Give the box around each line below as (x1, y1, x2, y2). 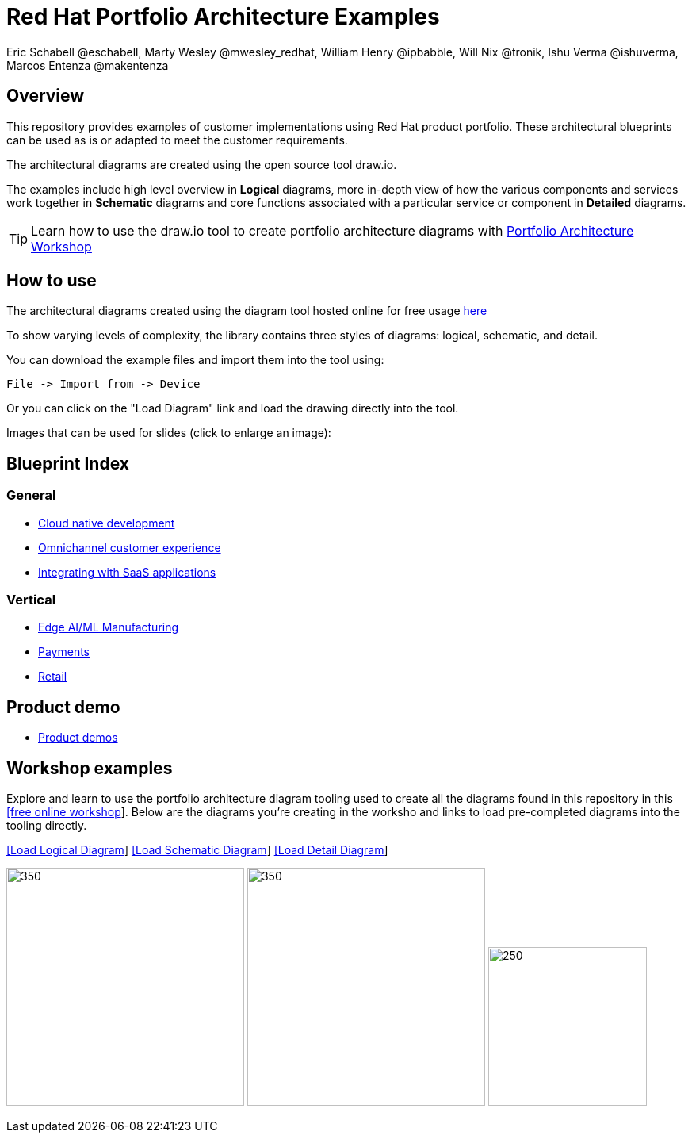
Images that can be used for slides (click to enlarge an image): (6, 426, 331, 440)
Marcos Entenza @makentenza (6, 58, 169, 72)
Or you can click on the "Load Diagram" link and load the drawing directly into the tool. (6, 401, 459, 416)
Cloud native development (38, 516, 175, 530)
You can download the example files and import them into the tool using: (6, 353, 384, 367)
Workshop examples (6, 757, 173, 778)
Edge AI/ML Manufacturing (38, 620, 179, 635)
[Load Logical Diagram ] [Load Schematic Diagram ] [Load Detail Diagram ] (6, 843, 388, 857)
